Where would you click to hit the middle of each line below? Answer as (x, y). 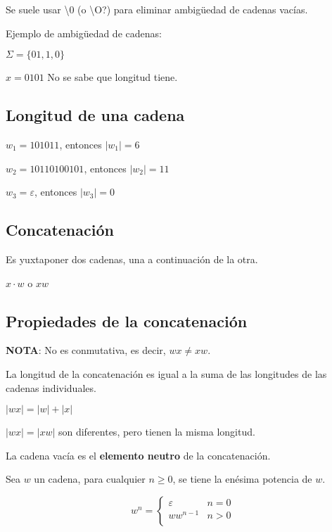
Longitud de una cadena (95, 115)
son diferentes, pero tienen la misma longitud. (157, 432)
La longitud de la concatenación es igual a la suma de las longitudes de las (166, 373)
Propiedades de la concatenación (127, 321)
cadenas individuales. (51, 387)
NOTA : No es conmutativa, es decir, (86, 350)
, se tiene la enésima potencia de (242, 479)
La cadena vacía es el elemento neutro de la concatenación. (138, 455)
